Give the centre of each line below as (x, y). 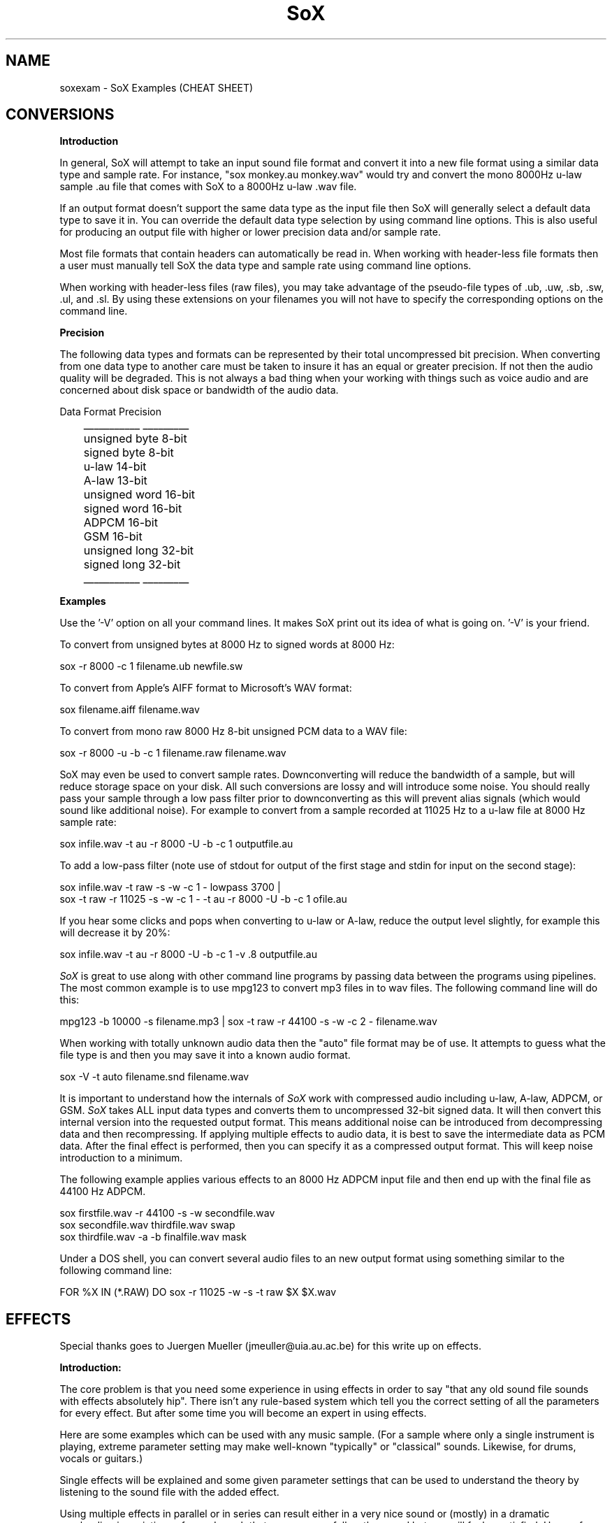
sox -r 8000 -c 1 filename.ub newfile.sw (151, 666)
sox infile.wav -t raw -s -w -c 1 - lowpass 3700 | (170, 887)
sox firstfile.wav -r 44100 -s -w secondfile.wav (167, 1213)
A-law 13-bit (115, 481)
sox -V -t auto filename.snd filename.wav (154, 1077)
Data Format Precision (111, 412)
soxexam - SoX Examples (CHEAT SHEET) (156, 87)
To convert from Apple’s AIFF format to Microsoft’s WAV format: (206, 688)
